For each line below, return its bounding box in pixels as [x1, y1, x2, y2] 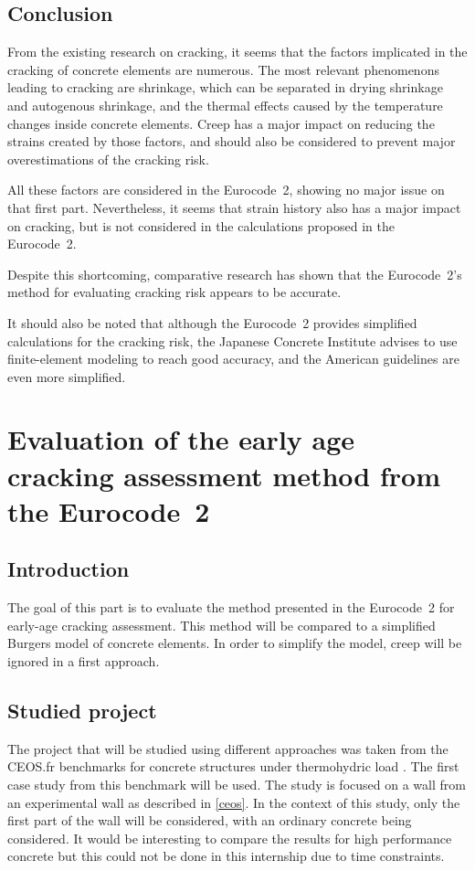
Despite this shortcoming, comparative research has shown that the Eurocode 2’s [7, 264, 462, 283]
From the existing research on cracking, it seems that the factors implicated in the [7, 42, 468, 61]
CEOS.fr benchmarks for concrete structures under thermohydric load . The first [7, 757, 459, 776]
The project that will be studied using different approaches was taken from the [7, 738, 449, 758]
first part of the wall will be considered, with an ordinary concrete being [7, 811, 412, 830]
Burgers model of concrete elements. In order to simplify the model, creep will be [7, 633, 462, 653]
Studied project [7, 696, 157, 725]
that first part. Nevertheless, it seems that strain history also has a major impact [7, 197, 461, 217]
